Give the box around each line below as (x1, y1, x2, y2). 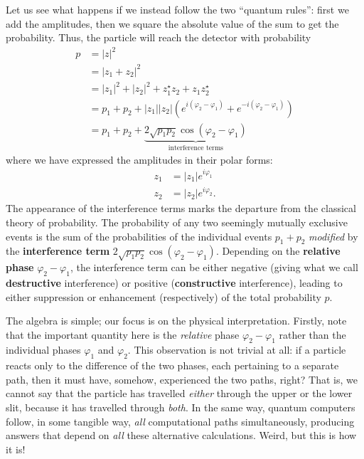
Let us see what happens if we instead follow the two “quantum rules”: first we (6, 2, 349, 16)
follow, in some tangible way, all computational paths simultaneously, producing (6, 413, 355, 428)
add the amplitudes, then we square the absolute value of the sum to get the (6, 16, 339, 31)
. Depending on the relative (215, 243, 341, 258)
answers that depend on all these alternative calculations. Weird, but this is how (6, 428, 357, 443)
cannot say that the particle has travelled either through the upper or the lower (6, 386, 353, 401)
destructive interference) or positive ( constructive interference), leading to (6, 275, 343, 290)
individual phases (6, 342, 81, 357)
